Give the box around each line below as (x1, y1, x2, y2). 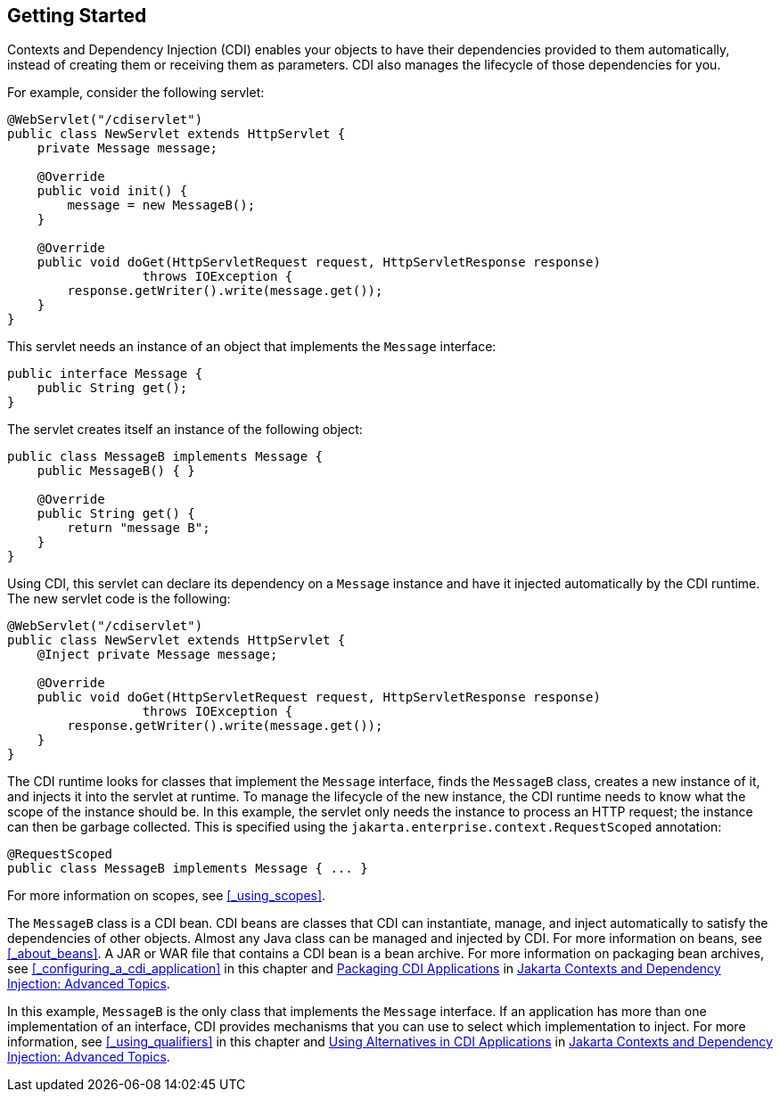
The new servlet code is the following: (7, 591, 231, 607)
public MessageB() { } (37, 463, 195, 479)
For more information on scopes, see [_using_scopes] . (7, 888, 326, 904)
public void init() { (37, 184, 188, 199)
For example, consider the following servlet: (7, 85, 265, 101)
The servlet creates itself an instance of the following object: (7, 422, 363, 438)
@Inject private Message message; (37, 647, 278, 662)
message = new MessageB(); (67, 198, 256, 213)
